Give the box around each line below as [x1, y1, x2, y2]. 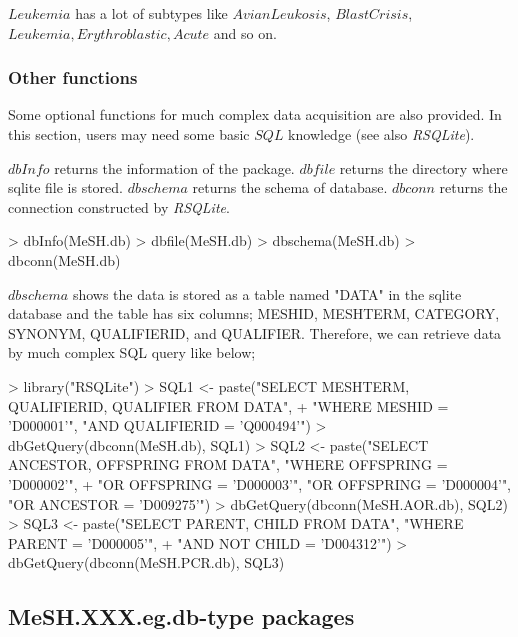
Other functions [8, 65, 138, 90]
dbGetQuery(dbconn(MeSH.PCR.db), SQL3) [8, 552, 285, 573]
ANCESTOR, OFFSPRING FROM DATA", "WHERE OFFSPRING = [8, 454, 448, 475]
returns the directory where [339, 157, 508, 178]
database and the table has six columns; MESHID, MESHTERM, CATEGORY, [8, 303, 500, 324]
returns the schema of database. [192, 177, 388, 198]
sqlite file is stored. [8, 177, 123, 198]
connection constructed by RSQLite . [8, 196, 230, 217]
